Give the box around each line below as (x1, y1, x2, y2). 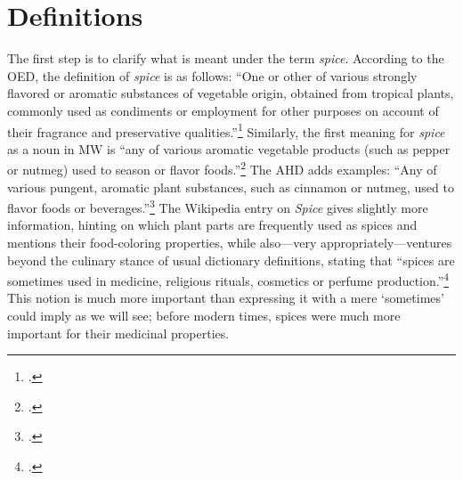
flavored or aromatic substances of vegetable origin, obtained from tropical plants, (7, 84, 454, 102)
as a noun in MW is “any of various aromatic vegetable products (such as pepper (7, 139, 451, 158)
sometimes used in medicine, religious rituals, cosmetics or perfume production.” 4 (7, 269, 450, 289)
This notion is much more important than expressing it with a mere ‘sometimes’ (7, 289, 444, 307)
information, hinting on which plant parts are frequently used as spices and (7, 216, 418, 234)
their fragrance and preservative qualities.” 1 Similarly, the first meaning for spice (7, 119, 445, 141)
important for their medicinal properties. (7, 323, 230, 342)
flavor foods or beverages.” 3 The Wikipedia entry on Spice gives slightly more (7, 196, 428, 216)
